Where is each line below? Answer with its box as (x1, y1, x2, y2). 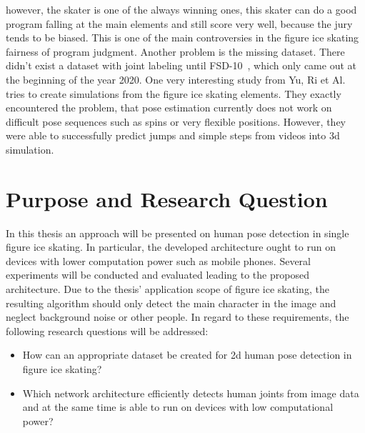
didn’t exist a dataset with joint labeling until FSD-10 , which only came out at (6, 58, 356, 73)
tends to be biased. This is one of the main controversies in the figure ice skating (6, 30, 359, 45)
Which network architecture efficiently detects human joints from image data (22, 385, 359, 400)
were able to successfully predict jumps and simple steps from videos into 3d (6, 128, 340, 143)
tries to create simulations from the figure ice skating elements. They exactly (6, 86, 341, 101)
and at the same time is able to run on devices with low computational (22, 399, 334, 414)
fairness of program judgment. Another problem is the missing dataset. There (6, 44, 345, 59)
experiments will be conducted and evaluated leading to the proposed (6, 267, 309, 282)
